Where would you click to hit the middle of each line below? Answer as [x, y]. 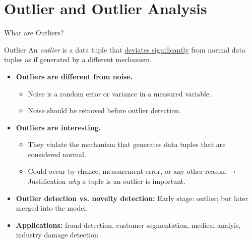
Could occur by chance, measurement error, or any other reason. [127, 171]
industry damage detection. [58, 235]
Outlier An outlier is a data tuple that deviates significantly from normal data [125, 49]
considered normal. [57, 154]
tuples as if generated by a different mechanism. [78, 59]
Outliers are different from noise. [74, 76]
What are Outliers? [34, 33]
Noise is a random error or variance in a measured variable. [119, 93]
